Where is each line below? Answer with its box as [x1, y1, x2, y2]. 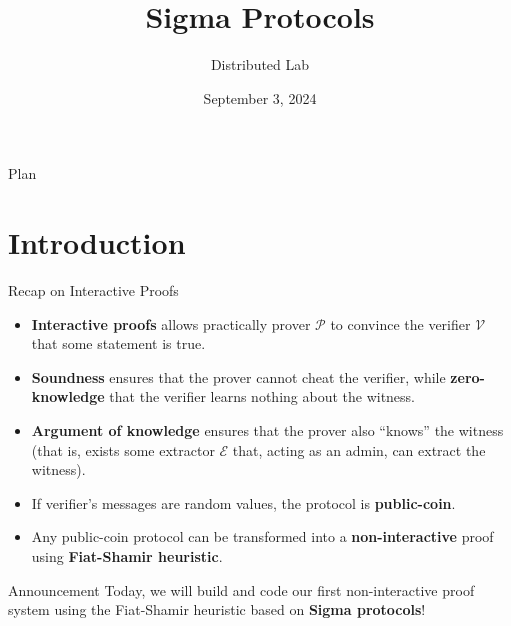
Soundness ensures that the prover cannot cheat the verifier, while [31, 366, 446, 387]
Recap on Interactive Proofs [8, 280, 179, 301]
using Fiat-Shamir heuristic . [31, 545, 223, 566]
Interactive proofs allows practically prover [31, 313, 311, 334]
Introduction [8, 222, 186, 263]
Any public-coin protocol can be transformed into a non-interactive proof [31, 526, 494, 547]
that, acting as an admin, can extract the [232, 439, 486, 460]
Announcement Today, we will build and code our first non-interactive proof [8, 579, 475, 600]
